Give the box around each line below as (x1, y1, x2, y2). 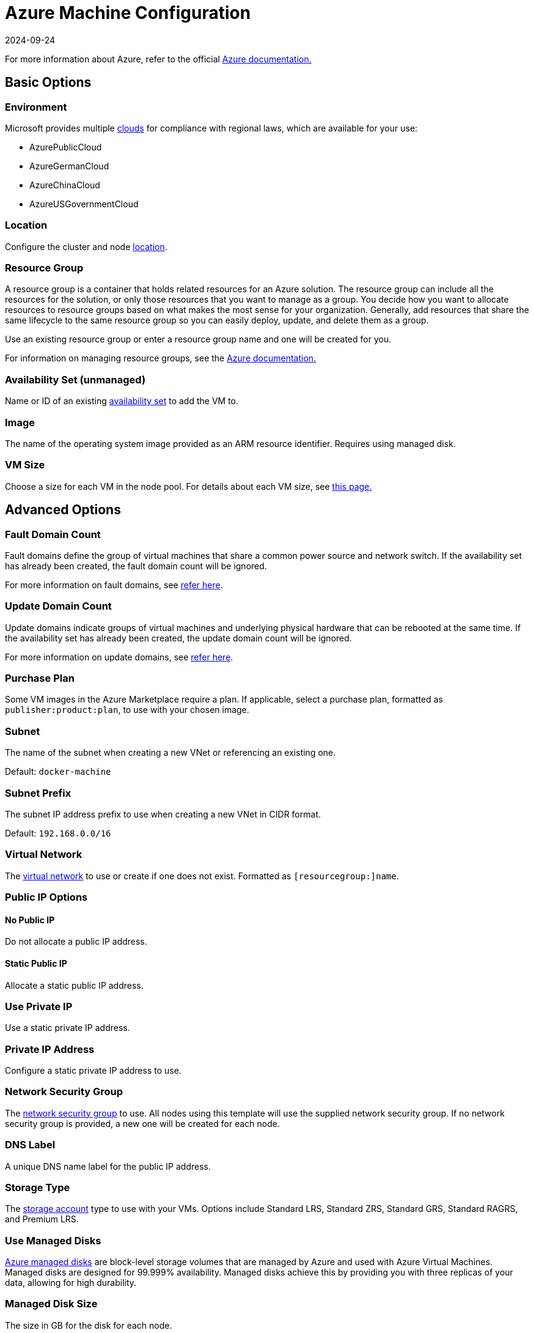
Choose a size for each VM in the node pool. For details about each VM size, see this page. (5, 481, 372, 492)
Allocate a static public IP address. (5, 980, 144, 991)
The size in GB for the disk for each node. (5, 1320, 172, 1331)
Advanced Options (5, 502, 121, 518)
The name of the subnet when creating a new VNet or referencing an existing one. (5, 747, 336, 758)
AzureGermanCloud (29, 160, 109, 171)
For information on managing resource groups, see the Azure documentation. (5, 353, 316, 364)
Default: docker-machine (5, 766, 111, 777)
